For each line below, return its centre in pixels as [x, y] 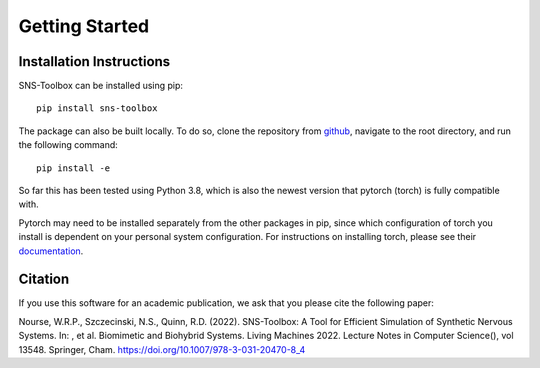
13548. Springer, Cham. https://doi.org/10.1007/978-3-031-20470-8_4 [162, 349]
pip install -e [73, 168]
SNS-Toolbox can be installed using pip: [101, 86]
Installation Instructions [94, 61]
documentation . [51, 251]
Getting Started [84, 26]
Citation [44, 279]
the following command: [68, 145]
